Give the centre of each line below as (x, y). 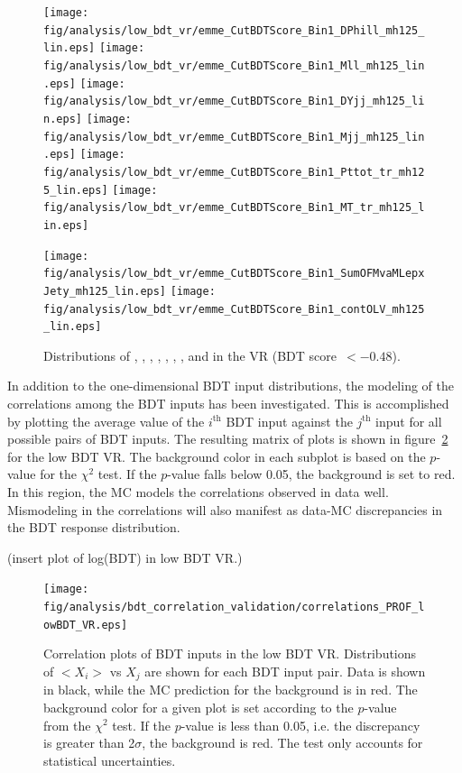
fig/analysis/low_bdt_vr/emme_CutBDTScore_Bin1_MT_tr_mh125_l (234, 208)
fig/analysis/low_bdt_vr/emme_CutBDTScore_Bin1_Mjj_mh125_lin (234, 137)
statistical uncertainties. (110, 760)
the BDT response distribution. (94, 527)
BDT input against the (289, 421)
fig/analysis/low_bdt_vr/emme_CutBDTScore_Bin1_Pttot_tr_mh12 (234, 172)
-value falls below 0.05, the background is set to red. (311, 474)
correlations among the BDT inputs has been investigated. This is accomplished (228, 403)
